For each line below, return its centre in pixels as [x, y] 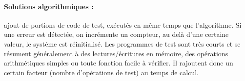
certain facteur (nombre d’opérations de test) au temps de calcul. [101, 72]
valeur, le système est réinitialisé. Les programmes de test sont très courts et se [122, 43]
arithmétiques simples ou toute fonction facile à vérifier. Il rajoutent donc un [119, 63]
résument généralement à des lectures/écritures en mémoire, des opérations [116, 53]
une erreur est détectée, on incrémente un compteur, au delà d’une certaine [116, 34]
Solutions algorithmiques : [49, 6]
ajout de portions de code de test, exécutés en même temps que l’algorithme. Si [123, 24]
